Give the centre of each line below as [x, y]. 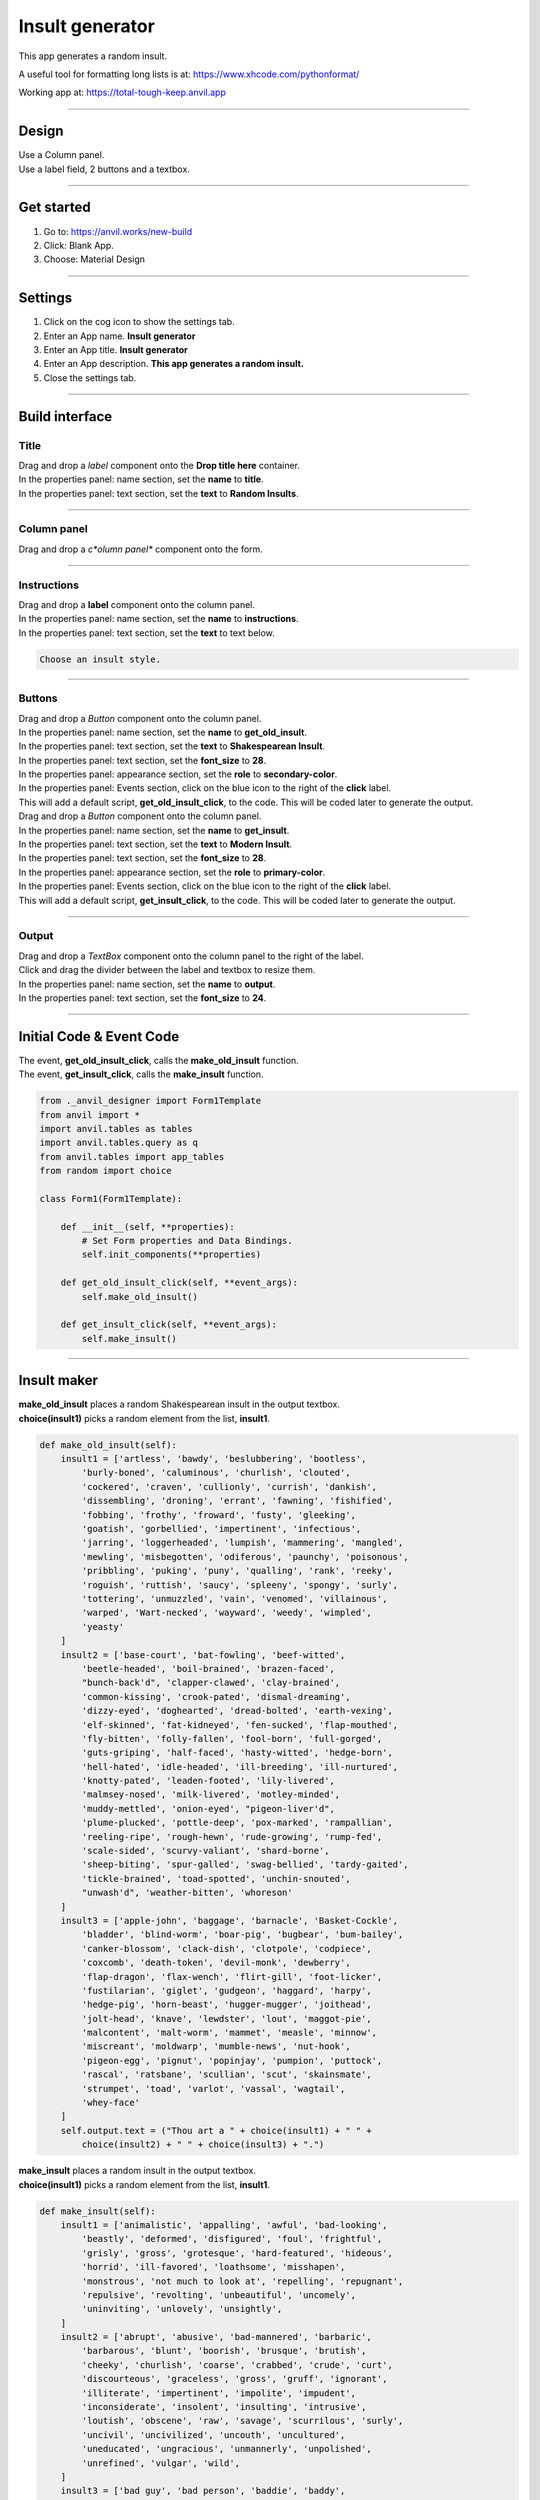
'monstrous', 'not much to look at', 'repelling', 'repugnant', [242, 2281]
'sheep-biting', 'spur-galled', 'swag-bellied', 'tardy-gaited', [245, 1864]
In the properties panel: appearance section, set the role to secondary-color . [178, 774]
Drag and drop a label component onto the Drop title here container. [159, 465]
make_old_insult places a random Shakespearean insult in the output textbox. [179, 1404]
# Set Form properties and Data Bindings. [187, 1241]
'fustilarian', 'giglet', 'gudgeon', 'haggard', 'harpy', [226, 1990]
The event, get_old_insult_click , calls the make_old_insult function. [158, 1060]
